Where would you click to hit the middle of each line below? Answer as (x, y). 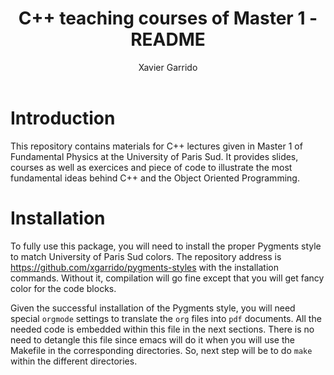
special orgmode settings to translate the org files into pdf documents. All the (166, 318)
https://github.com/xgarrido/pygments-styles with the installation (144, 267)
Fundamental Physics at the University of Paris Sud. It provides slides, (154, 156)
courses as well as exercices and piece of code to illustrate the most (151, 167)
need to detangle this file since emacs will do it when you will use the (152, 339)
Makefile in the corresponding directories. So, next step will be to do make (161, 350)
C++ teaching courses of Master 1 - (168, 18)
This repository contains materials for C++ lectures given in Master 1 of (156, 146)
